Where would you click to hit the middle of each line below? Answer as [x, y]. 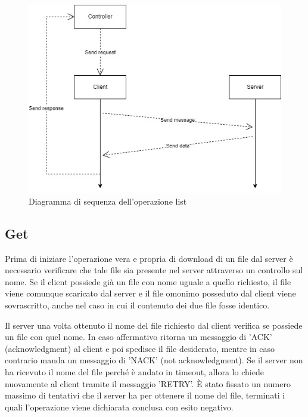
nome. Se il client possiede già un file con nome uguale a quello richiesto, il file [148, 281]
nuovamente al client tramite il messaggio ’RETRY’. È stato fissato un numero [148, 383]
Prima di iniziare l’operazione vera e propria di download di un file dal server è [149, 258]
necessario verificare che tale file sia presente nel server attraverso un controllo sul [154, 270]
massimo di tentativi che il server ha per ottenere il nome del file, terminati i [145, 395]
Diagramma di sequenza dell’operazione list [108, 201]
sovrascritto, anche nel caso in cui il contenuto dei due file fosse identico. [137, 305]
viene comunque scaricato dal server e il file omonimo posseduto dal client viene [150, 293]
